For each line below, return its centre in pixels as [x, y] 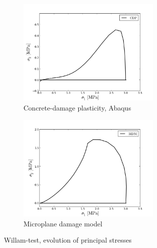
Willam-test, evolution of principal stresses [68, 240]
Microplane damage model [63, 223]
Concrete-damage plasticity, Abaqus [77, 108]
